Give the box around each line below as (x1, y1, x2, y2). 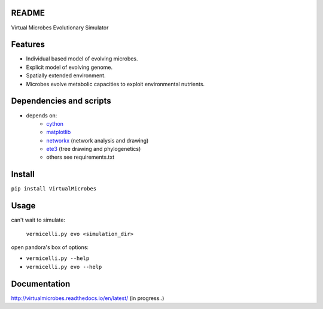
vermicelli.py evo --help (26, 263, 102, 270)
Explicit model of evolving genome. (26, 63, 113, 71)
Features (11, 40, 45, 50)
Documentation (11, 278, 71, 289)
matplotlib (46, 129, 71, 136)
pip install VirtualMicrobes (11, 186, 97, 192)
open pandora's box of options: (11, 244, 89, 251)
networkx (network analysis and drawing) (46, 137, 149, 144)
